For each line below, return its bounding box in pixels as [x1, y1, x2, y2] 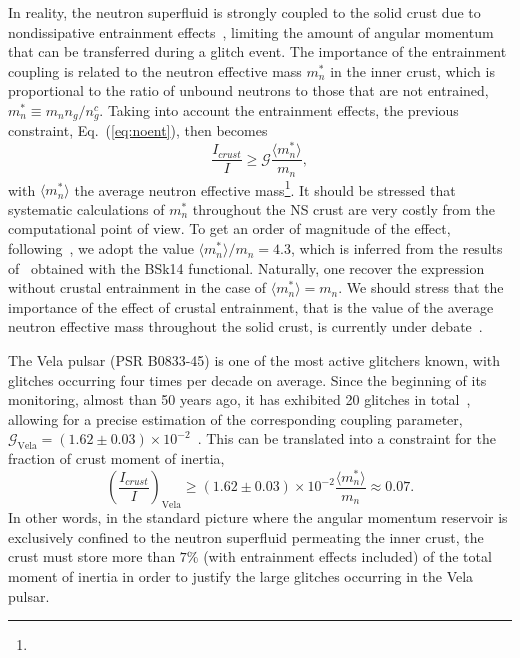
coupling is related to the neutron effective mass [8, 60, 302, 81]
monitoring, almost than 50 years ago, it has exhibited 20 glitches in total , [8, 389, 471, 410]
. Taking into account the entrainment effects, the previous [99, 99, 459, 120]
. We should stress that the [338, 277, 504, 298]
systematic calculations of [8, 198, 165, 219]
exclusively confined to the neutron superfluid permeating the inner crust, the [8, 526, 484, 547]
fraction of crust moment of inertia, [8, 448, 225, 469]
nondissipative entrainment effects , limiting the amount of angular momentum [8, 21, 494, 42]
